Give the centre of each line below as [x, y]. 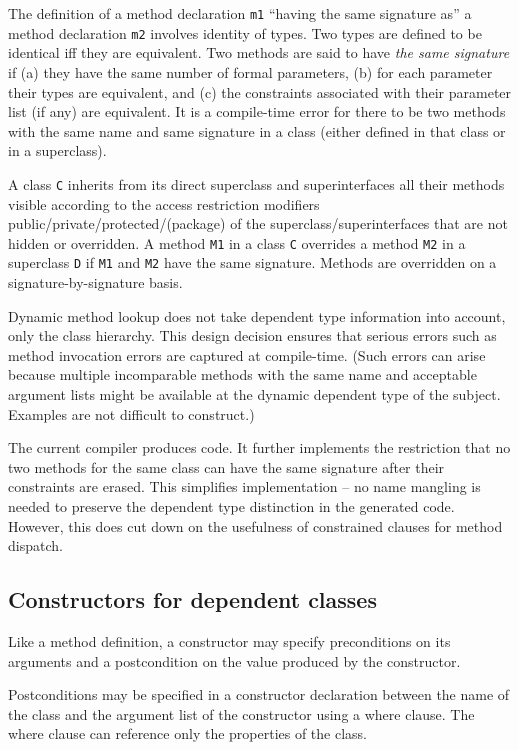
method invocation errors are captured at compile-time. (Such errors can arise [247, 354]
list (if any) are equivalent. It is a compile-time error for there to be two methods [257, 111]
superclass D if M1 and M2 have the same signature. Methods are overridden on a [252, 262]
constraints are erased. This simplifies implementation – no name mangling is [244, 486]
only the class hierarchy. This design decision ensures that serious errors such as [252, 335]
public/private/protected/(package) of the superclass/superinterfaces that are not [258, 223]
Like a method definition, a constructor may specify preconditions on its [229, 640]
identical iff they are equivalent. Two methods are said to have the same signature [259, 52]
